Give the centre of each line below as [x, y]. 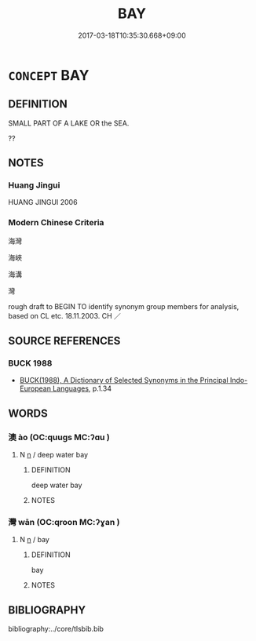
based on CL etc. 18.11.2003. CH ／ [65, 315]
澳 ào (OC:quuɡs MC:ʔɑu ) [59, 437]
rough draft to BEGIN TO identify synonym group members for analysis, [124, 306]
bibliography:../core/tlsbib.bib [56, 629]
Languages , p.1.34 [82, 388]
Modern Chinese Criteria [56, 223]
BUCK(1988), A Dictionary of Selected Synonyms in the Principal [124, 381]
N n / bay [34, 540]
